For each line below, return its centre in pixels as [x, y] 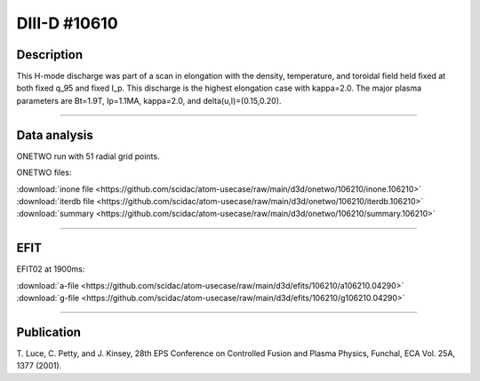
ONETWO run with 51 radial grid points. [88, 156]
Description [50, 55]
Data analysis [55, 135]
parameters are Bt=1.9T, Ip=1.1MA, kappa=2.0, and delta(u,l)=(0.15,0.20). [149, 100]
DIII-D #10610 [68, 23]
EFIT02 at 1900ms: [51, 269]
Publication [49, 332]
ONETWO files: [44, 172]
